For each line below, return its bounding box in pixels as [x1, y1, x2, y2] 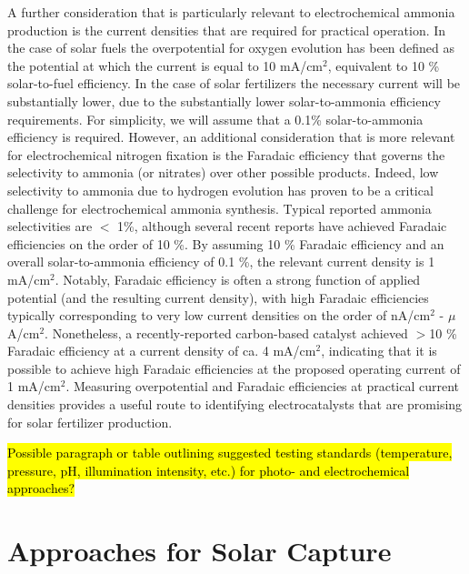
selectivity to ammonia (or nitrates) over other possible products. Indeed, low [7, 163, 439, 182]
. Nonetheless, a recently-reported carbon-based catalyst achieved [45, 323, 408, 342]
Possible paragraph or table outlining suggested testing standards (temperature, [7, 443, 453, 462]
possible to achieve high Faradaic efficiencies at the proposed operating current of [7, 358, 461, 378]
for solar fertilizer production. [7, 412, 173, 431]
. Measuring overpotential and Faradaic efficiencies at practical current [65, 377, 460, 396]
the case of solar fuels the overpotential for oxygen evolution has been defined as [7, 38, 455, 57]
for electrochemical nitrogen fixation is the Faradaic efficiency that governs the [7, 145, 445, 164]
